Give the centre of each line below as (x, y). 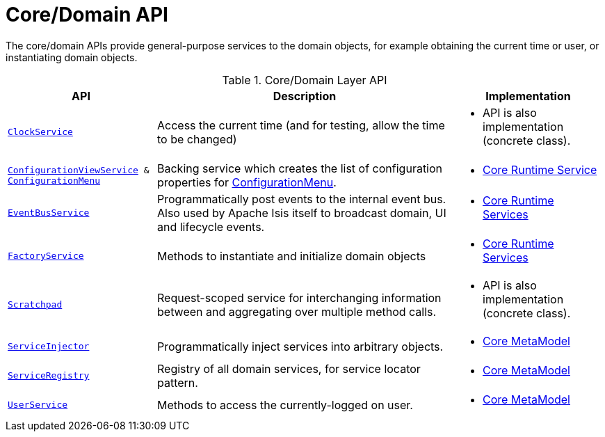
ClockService (40, 132)
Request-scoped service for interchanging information (299, 297)
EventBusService (49, 213)
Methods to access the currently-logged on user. (285, 405)
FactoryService (46, 256)
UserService (38, 405)
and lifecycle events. (211, 227)
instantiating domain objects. (72, 57)
